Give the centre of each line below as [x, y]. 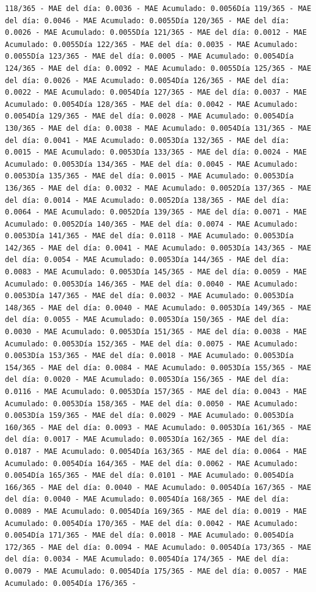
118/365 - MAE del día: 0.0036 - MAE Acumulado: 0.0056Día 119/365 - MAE [158, 9]
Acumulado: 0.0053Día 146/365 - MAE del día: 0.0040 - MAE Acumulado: [152, 284]
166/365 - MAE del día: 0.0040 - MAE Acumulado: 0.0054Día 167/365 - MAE [158, 487]
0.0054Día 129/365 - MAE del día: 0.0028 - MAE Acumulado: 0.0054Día [149, 116]
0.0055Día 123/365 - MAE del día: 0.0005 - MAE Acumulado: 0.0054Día [149, 57]
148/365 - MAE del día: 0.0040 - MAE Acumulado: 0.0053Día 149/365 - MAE [158, 308]
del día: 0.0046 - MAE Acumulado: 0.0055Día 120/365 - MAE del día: [147, 20]
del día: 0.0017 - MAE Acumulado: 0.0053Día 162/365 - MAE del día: [147, 440]
